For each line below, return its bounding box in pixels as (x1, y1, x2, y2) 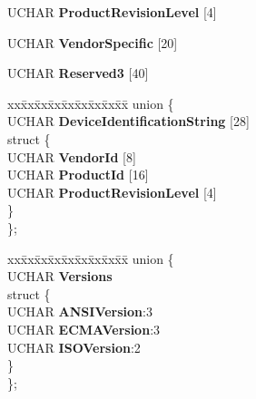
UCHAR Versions (7, 267, 113, 286)
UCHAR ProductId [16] (7, 165, 149, 184)
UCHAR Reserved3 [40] (7, 63, 149, 83)
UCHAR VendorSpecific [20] (7, 33, 178, 52)
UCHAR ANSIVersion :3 (7, 302, 153, 321)
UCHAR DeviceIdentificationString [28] (7, 112, 250, 131)
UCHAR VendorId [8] (7, 147, 136, 166)
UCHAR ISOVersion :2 (7, 337, 141, 356)
